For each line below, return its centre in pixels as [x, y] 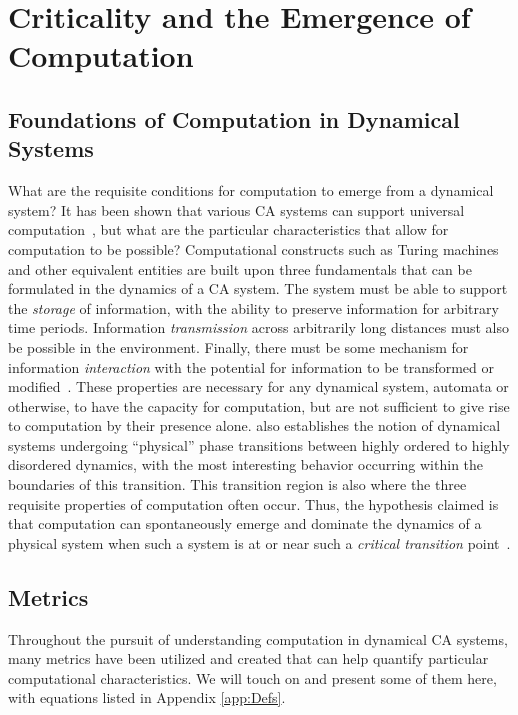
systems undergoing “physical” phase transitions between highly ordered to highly [259, 444]
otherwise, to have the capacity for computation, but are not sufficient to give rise [259, 405]
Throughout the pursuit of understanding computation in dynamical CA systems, [258, 638]
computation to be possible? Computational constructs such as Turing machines [253, 248]
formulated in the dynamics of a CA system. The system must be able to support [258, 288]
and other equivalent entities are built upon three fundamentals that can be [240, 268]
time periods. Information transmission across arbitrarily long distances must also [259, 327]
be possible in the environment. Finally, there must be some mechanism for [238, 346]
